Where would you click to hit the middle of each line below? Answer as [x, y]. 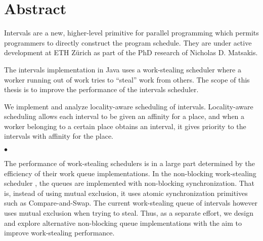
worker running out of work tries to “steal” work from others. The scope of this [127, 79]
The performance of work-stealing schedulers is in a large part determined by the [130, 163]
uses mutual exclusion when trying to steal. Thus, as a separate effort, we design [129, 213]
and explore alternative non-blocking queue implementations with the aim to [123, 223]
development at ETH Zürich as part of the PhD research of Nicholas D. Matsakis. [131, 52]
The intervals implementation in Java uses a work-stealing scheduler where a [123, 69]
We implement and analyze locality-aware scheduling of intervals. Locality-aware [129, 106]
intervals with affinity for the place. [59, 136]
